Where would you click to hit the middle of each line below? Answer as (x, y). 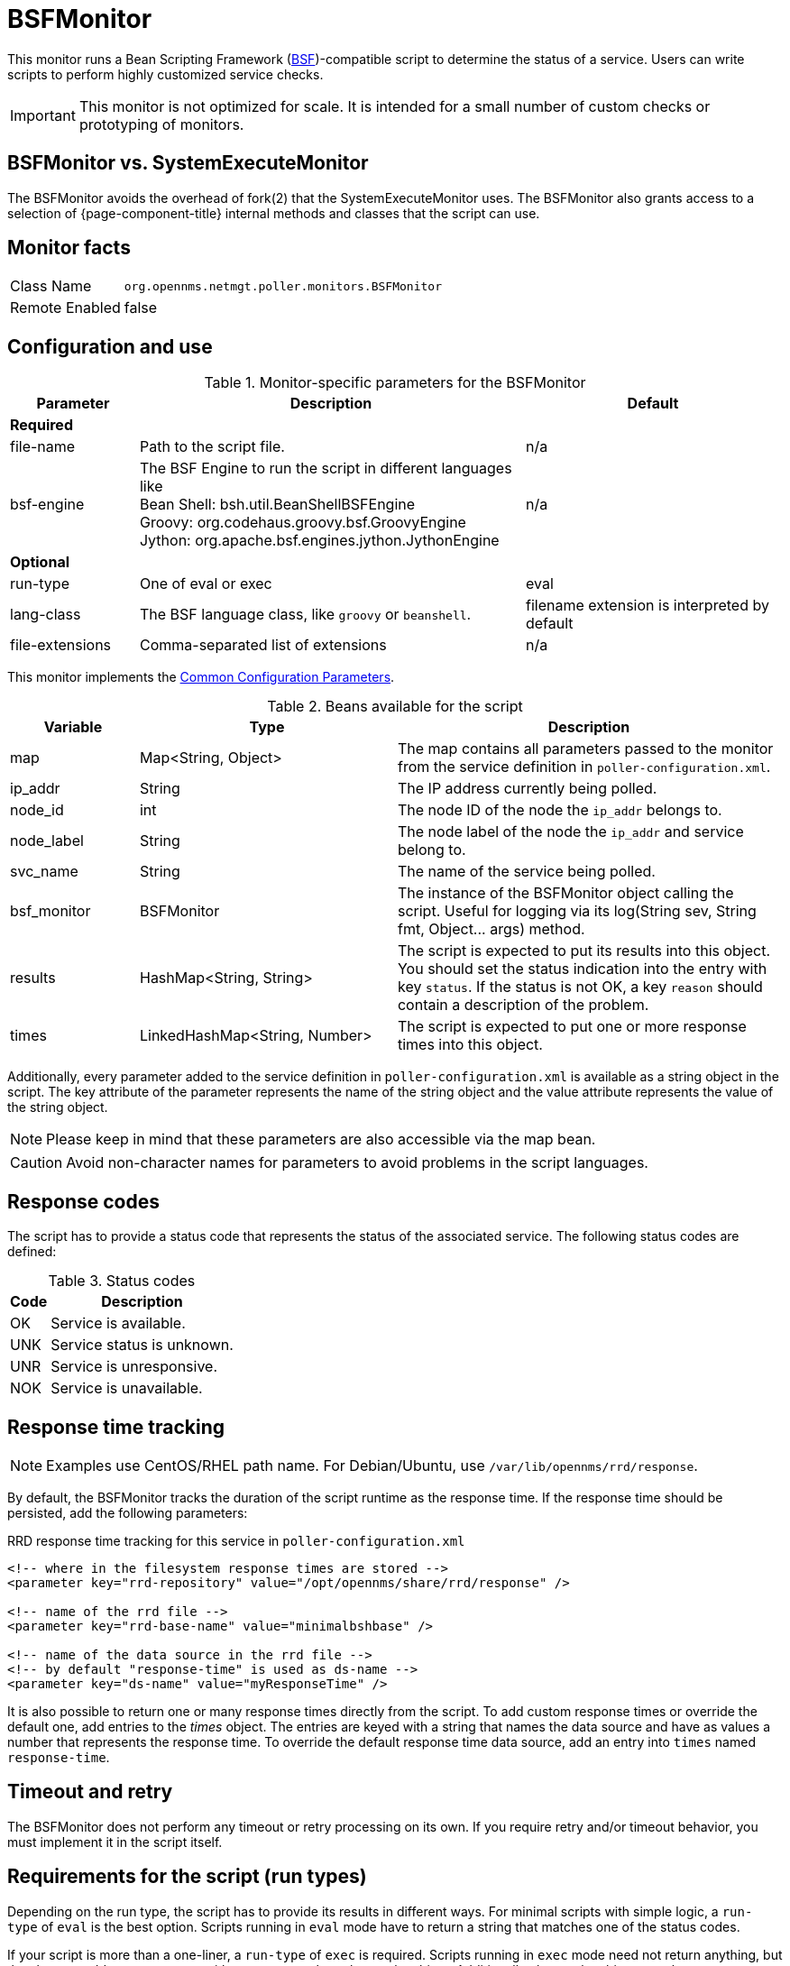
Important (43, 115)
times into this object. (470, 1045)
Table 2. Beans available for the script (395, 707)
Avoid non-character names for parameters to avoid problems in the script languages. (357, 1163)
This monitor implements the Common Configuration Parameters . (201, 677)
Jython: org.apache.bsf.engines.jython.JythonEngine (319, 541)
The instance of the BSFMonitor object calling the (565, 893)
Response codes (83, 1201)
